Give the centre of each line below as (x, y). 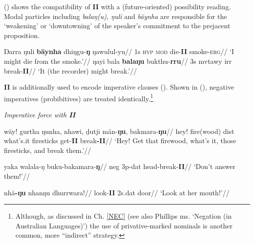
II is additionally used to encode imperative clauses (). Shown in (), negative (119, 87)
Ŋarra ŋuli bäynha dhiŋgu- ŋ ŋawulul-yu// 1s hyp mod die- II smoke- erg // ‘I (119, 51)
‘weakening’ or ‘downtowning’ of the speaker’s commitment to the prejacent (117, 26)
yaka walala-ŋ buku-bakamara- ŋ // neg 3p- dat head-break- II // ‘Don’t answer (120, 166)
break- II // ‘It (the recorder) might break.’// (71, 70)
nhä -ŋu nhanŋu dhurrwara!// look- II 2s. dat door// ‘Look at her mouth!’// (117, 192)
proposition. (22, 35)
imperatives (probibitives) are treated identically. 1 (79, 97)
